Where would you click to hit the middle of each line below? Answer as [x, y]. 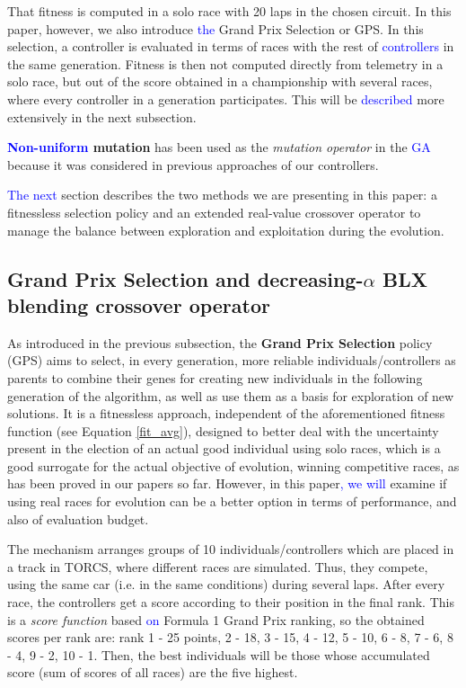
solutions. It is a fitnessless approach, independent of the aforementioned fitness [226, 413]
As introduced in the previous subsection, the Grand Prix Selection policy [220, 342]
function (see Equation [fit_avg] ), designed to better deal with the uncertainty [223, 430]
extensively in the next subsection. [102, 116]
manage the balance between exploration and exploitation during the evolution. [226, 230]
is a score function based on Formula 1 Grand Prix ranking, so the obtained [216, 619]
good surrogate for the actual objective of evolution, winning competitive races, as [233, 465]
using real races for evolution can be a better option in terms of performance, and [232, 501]
